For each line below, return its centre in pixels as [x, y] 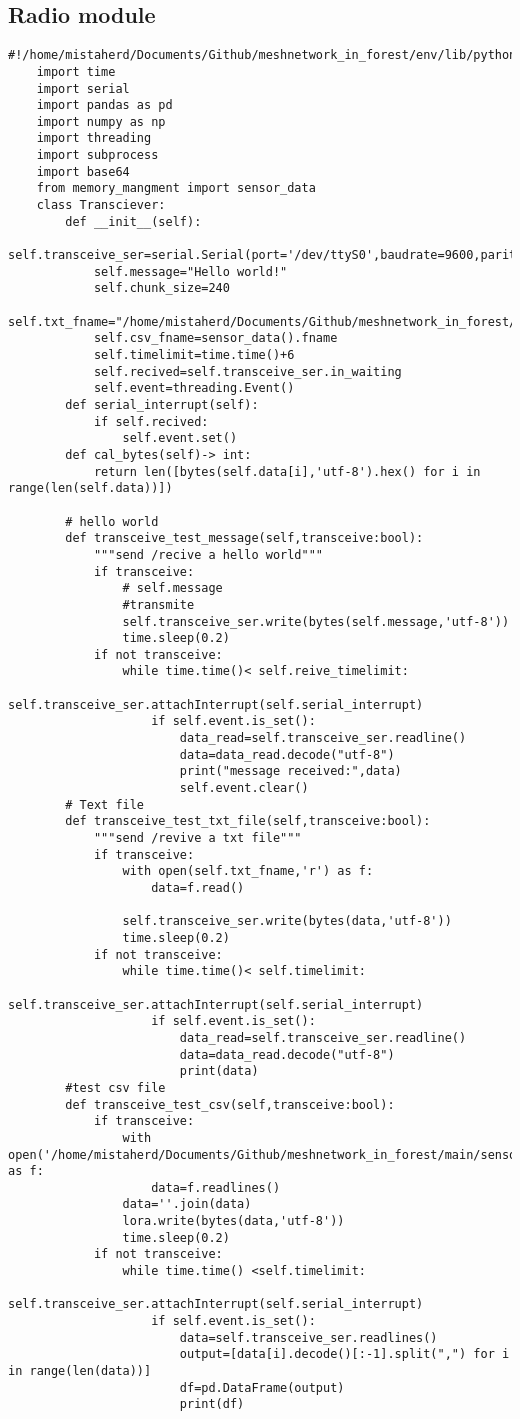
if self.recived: [151, 421]
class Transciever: [101, 205]
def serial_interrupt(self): [162, 404]
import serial [83, 88]
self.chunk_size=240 [161, 288]
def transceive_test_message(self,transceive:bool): [244, 538]
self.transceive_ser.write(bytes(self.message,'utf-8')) [316, 621]
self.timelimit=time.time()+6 [194, 355]
